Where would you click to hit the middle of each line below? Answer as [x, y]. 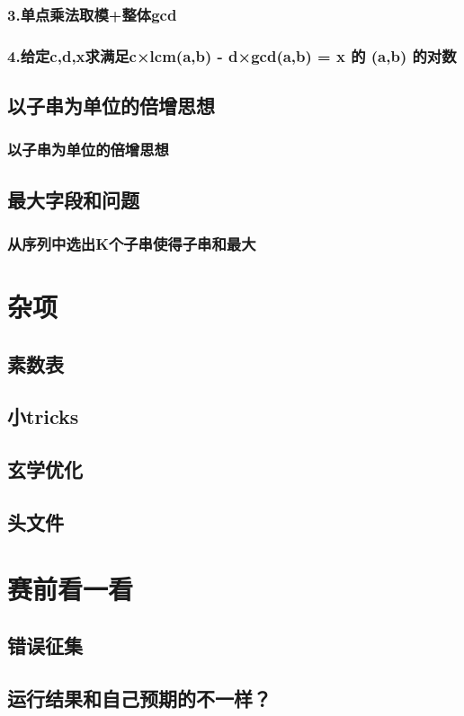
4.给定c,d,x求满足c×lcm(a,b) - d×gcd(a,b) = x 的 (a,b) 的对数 [232, 55]
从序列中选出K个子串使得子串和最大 [132, 244]
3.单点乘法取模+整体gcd [92, 14]
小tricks [43, 416]
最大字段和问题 [73, 199]
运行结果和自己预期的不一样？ [139, 698]
